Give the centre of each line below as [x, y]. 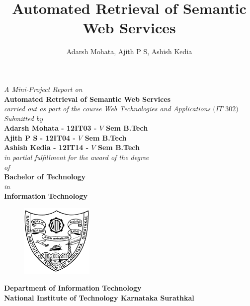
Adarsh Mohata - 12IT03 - [50, 128]
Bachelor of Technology [45, 177]
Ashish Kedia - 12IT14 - [46, 147]
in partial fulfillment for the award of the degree [77, 157]
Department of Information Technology [73, 287]
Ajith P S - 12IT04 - [40, 137]
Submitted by [24, 118]
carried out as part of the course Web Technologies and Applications [107, 109]
